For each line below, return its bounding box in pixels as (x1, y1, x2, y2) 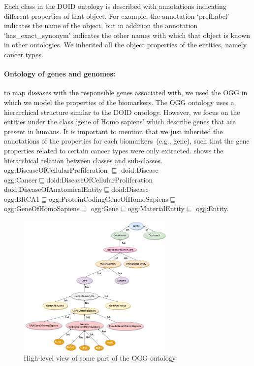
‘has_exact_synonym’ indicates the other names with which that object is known (4, 30, 251, 40)
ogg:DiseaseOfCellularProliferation (4, 165, 108, 175)
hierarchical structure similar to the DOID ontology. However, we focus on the (4, 107, 240, 117)
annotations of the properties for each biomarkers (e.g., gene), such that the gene (4, 136, 250, 146)
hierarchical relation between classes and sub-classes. (4, 155, 162, 165)
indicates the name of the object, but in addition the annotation (4, 20, 198, 31)
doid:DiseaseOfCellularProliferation (46, 174, 153, 184)
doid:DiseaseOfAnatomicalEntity (4, 184, 102, 194)
